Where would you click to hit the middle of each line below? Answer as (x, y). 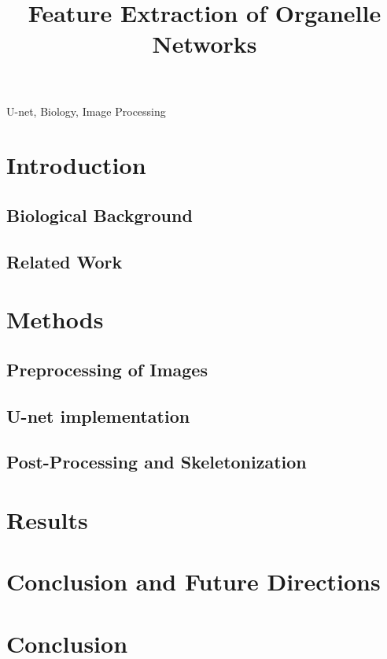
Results (47, 520)
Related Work (64, 261)
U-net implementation (98, 415)
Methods (55, 319)
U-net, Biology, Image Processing (86, 111)
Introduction (76, 165)
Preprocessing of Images (107, 369)
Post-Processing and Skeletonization (157, 462)
